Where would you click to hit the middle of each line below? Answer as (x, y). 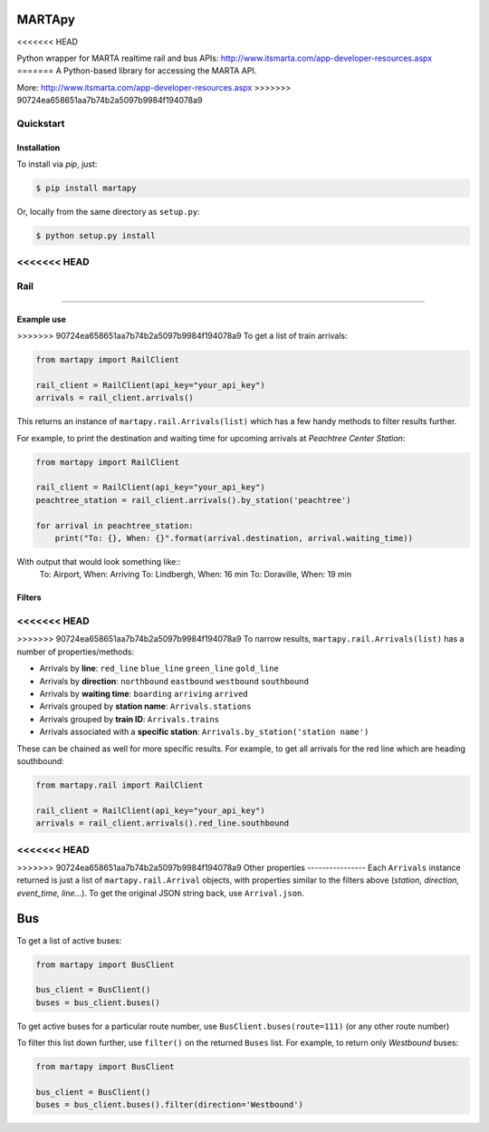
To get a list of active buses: (69, 940)
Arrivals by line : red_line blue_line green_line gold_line (159, 668)
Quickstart (41, 123)
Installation (38, 147)
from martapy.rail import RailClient (120, 785)
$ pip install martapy (86, 189)
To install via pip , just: (57, 164)
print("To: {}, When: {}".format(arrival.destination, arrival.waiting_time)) (234, 538)
